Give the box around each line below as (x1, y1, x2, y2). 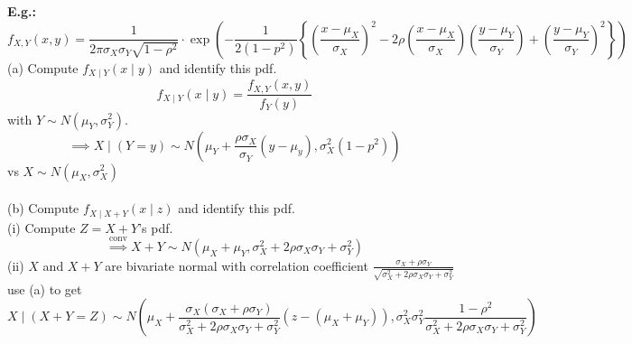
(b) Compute (7, 199, 79, 218)
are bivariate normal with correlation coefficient (105, 256, 368, 274)
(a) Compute (7, 58, 79, 77)
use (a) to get (7, 279, 82, 298)
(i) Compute (7, 218, 76, 237)
